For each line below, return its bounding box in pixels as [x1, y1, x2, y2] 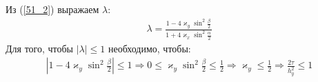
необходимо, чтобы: [108, 41, 191, 55]
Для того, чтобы [6, 41, 74, 55]
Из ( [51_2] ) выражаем [6, 2, 99, 16]
